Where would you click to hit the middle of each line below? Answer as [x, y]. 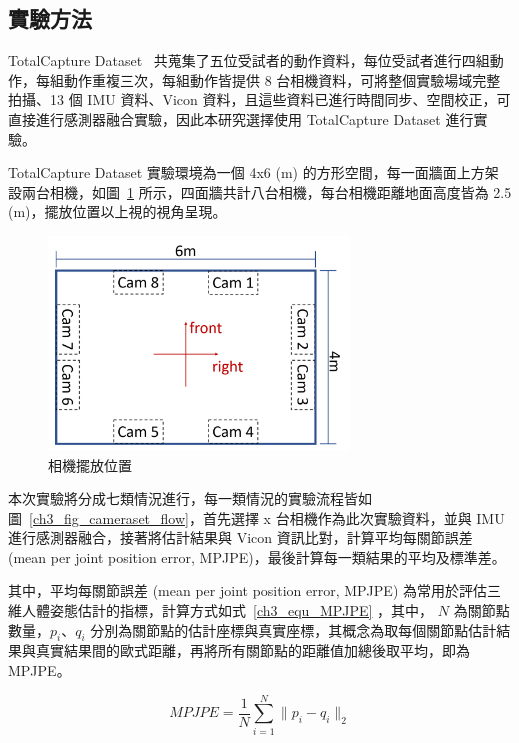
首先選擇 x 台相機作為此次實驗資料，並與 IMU [353, 517]
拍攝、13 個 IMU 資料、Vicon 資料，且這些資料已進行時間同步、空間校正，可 [259, 99]
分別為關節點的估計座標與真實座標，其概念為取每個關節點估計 [293, 629]
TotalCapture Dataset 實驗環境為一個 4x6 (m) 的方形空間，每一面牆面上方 [246, 172]
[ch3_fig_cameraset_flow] [109, 517]
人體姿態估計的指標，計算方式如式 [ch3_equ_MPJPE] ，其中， [227, 610]
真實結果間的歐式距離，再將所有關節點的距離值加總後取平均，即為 [252, 650]
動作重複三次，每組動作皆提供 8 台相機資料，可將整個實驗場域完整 [282, 79]
